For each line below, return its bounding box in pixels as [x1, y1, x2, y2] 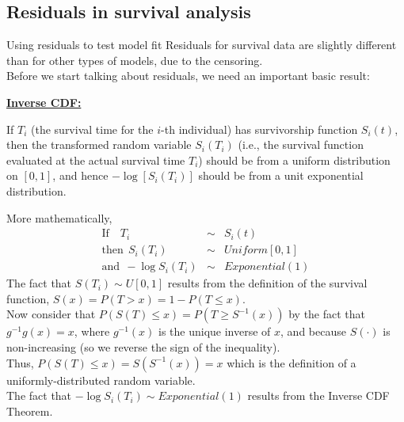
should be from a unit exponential [198, 167, 364, 184]
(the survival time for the [31, 120, 154, 137]
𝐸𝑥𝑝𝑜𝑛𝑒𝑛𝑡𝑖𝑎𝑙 [158, 391, 219, 403]
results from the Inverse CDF [247, 387, 390, 404]
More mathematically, [6, 209, 112, 226]
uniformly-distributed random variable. [6, 371, 196, 388]
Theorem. [6, 402, 53, 419]
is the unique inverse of [158, 323, 271, 340]
